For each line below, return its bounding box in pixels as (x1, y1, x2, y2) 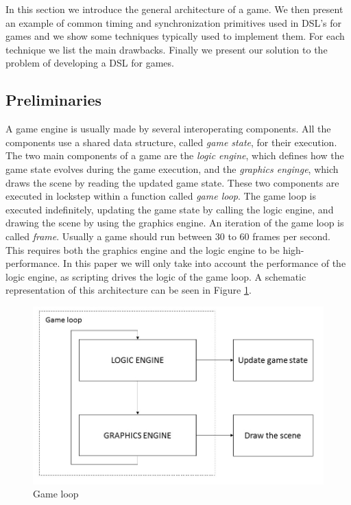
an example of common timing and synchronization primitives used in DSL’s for (5, 15, 342, 30)
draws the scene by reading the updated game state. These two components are (5, 175, 339, 189)
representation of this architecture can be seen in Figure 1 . (5, 283, 252, 297)
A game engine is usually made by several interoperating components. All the (5, 121, 331, 136)
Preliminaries (5, 89, 102, 110)
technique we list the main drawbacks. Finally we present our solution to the (5, 42, 328, 56)
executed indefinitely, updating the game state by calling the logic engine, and (5, 202, 334, 216)
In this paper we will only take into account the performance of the (63, 256, 346, 270)
